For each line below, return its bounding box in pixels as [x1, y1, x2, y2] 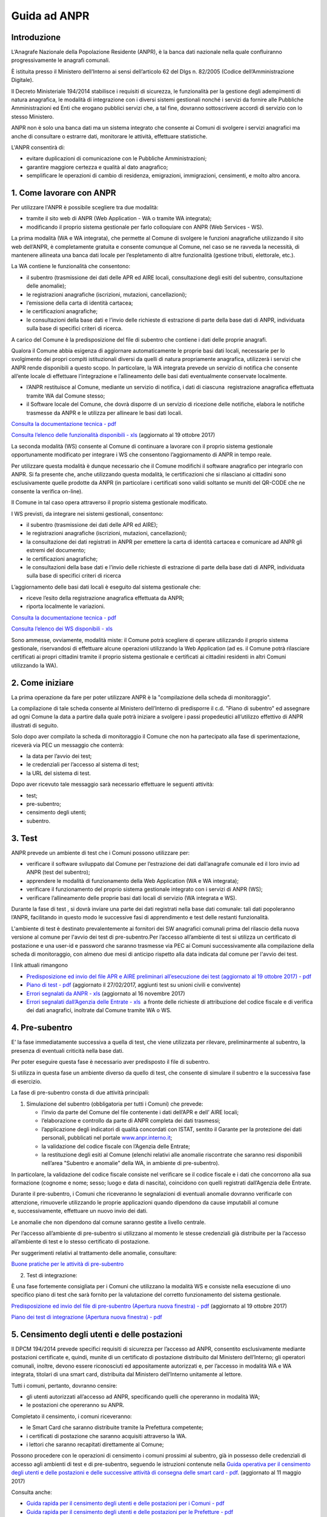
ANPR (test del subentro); [26, 868, 90, 876]
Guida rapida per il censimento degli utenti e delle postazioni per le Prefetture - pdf [26, 1508, 233, 1515]
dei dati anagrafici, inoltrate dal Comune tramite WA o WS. [26, 1007, 172, 1014]
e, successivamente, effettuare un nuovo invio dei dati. [11, 1208, 148, 1215]
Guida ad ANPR [11, 9, 90, 22]
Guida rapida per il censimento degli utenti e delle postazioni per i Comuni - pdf [26, 1499, 225, 1507]
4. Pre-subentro [11, 1022, 73, 1033]
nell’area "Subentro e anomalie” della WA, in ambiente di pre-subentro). [41, 1160, 220, 1167]
